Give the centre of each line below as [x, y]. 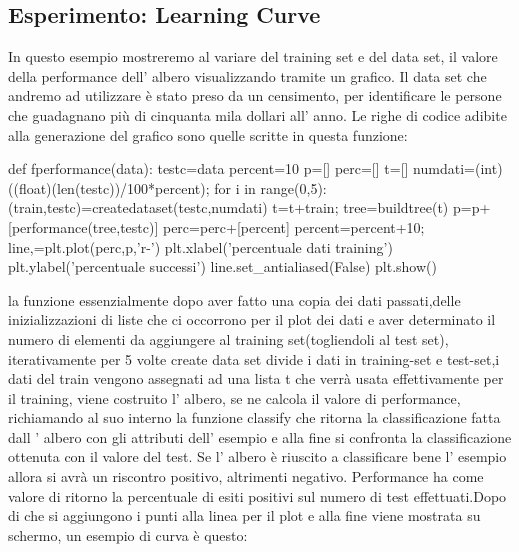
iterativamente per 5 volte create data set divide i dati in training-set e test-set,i [254, 358]
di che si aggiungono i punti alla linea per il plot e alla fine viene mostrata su [244, 515]
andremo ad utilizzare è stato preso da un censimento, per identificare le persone [255, 95]
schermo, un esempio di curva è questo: [128, 534]
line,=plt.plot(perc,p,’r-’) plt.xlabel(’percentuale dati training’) [200, 246]
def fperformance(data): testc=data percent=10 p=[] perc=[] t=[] [208, 168]
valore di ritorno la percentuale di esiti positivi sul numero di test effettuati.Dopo [257, 495]
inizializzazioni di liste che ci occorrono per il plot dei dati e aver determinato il [252, 319]
